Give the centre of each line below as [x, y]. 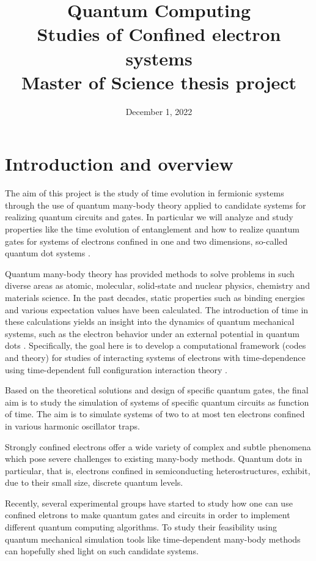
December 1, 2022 [159, 111]
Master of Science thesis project [159, 82]
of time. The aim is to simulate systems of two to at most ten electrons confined [155, 414]
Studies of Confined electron [159, 34]
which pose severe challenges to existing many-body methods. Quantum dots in [154, 459]
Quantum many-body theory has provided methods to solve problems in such [150, 273]
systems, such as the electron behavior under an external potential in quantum [152, 333]
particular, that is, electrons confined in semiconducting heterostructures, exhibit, [158, 470]
